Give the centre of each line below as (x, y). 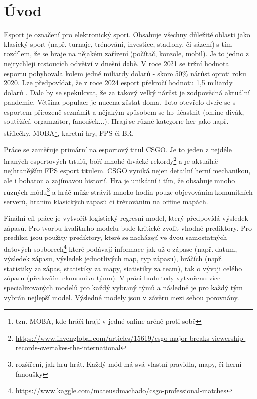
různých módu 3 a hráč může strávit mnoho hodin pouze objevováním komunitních (128, 191)
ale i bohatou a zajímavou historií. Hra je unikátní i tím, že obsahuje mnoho (120, 180)
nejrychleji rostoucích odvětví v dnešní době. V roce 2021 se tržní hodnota (117, 63)
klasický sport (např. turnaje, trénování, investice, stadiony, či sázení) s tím (118, 44)
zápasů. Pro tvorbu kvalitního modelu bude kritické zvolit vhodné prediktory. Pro (128, 227)
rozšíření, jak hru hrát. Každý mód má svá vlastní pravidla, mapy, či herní (128, 364)
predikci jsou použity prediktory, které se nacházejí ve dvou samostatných (116, 237)
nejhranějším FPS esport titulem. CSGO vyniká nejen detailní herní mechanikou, (127, 171)
